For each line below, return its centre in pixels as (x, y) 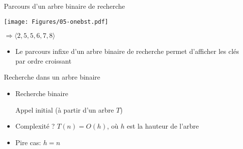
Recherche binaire (42, 93)
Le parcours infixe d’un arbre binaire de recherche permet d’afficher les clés (127, 51)
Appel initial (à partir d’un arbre (65, 109)
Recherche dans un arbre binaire (52, 77)
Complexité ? (35, 126)
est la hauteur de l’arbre (163, 126)
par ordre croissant (43, 60)
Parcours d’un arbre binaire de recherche (65, 6)
